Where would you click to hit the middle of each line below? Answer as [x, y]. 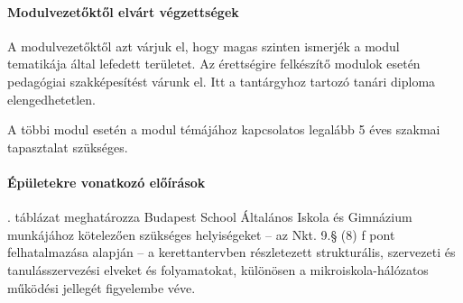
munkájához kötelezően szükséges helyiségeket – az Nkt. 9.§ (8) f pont [201, 234]
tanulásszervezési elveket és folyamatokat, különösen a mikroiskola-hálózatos [218, 269]
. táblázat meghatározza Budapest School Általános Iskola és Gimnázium [210, 217]
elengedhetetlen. [51, 99]
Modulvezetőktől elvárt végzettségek [123, 11]
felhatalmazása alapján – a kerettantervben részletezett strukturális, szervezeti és [231, 252]
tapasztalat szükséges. [68, 147]
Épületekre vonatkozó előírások [106, 182]
